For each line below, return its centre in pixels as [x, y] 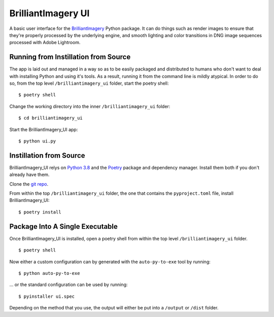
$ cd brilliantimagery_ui [51, 118]
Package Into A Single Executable [63, 226]
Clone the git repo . [29, 184]
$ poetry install [40, 212]
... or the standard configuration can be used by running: [68, 285]
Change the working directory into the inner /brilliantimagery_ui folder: [90, 106]
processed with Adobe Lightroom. [45, 43]
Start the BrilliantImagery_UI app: [44, 129]
